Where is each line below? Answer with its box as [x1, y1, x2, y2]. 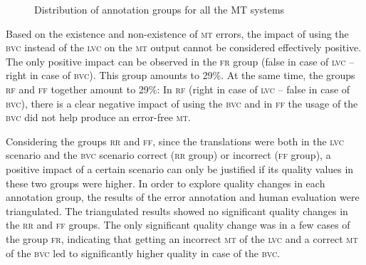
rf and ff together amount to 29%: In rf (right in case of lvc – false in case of [6, 81, 350, 96]
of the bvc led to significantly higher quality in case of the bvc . [6, 245, 281, 260]
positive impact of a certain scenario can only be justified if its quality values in [6, 161, 354, 176]
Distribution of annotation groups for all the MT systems [34, 2, 285, 16]
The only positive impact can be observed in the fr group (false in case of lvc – [6, 53, 355, 68]
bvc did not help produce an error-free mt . [6, 110, 191, 125]
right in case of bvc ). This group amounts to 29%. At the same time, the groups [6, 68, 355, 83]
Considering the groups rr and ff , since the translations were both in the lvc [6, 133, 344, 148]
